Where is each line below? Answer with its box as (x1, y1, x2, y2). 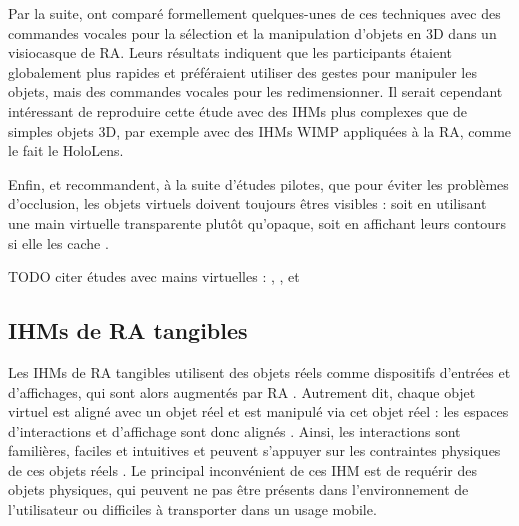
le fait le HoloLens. (8, 140, 124, 161)
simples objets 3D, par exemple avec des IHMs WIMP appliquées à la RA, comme (8, 120, 512, 141)
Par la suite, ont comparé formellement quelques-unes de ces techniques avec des (8, 3, 501, 23)
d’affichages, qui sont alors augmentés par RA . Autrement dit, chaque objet (8, 381, 476, 402)
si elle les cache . (8, 232, 109, 253)
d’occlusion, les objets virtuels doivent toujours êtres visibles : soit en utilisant (8, 193, 487, 214)
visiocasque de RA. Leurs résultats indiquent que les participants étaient (8, 42, 452, 63)
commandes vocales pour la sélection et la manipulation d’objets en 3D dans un (8, 22, 497, 43)
